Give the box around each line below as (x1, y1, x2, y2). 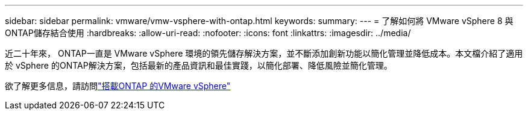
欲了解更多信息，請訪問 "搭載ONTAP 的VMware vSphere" (5, 81, 231, 91)
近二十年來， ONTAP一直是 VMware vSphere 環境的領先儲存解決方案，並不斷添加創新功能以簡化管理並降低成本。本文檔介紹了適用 (5, 48, 523, 58)
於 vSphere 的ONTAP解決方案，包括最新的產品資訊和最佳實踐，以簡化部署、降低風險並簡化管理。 (5, 60, 392, 70)
